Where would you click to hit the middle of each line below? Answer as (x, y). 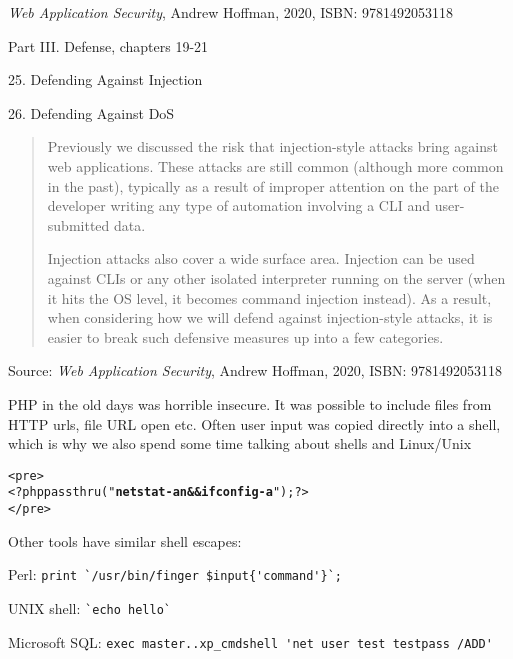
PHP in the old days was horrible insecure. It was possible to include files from (250, 403)
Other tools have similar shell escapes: (125, 540)
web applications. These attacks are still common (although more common (275, 165)
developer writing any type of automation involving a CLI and (238, 205)
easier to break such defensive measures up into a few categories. (245, 336)
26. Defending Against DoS (91, 112)
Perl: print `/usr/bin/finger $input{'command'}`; (175, 574)
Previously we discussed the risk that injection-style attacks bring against (272, 146)
